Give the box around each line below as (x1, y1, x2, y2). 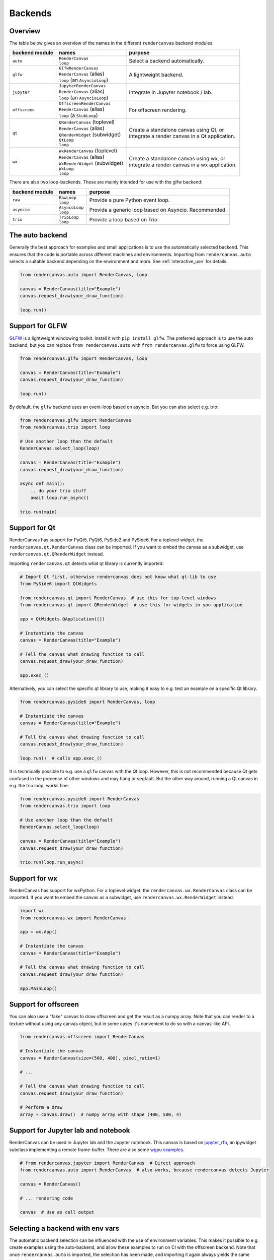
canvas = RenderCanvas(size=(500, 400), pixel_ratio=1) (20, 1055, 161, 1061)
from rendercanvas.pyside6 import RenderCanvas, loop (20, 699, 155, 705)
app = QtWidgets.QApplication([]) (20, 616, 105, 622)
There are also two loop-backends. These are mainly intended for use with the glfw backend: (9, 179, 203, 185)
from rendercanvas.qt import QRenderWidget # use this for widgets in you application (20, 602, 243, 608)
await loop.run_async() (30, 495, 89, 501)
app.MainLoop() (20, 985, 57, 991)
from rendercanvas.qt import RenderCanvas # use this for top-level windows (20, 595, 216, 601)
